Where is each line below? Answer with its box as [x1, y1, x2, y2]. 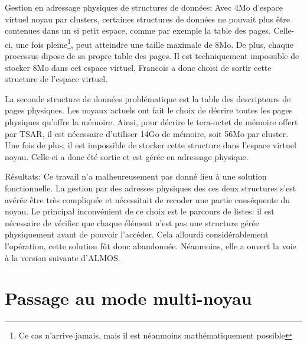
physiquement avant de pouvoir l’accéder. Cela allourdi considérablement [5, 228, 269, 240]
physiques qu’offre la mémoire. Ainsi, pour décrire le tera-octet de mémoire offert [5, 116, 298, 128]
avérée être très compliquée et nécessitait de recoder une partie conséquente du [5, 193, 290, 206]
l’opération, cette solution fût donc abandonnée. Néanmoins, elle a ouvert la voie [5, 239, 296, 252]
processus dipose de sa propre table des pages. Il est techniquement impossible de [5, 50, 299, 62]
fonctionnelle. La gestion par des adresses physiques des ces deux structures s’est [5, 181, 296, 194]
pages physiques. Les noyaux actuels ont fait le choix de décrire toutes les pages [5, 104, 293, 116]
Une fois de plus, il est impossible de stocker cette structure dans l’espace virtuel [5, 139, 296, 151]
